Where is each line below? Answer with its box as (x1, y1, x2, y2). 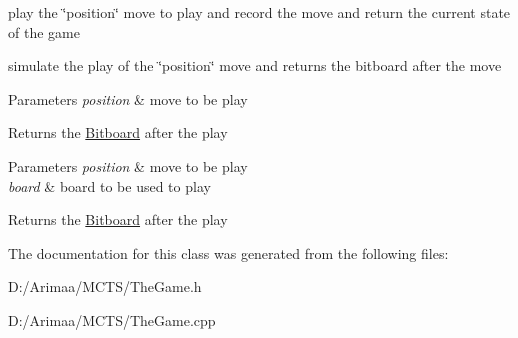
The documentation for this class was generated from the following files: (8, 242, 449, 263)
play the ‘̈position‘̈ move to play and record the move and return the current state (8, 2, 511, 22)
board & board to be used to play (8, 175, 211, 196)
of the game (8, 21, 80, 42)
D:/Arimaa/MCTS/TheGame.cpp (8, 309, 216, 330)
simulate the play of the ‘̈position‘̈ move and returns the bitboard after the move (8, 55, 502, 76)
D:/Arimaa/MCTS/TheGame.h (8, 276, 202, 297)
